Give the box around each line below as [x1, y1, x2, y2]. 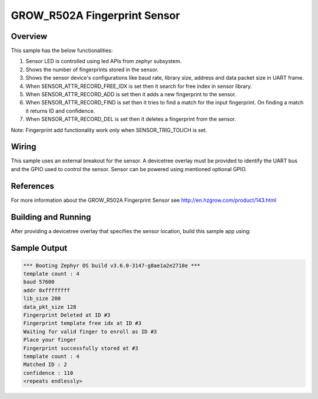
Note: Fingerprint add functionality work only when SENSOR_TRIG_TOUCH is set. [11, 126, 207, 133]
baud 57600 [23, 279, 55, 286]
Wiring [11, 142, 37, 152]
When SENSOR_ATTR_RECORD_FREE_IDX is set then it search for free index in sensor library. [25, 83, 253, 90]
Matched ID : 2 [23, 361, 67, 368]
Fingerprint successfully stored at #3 [23, 345, 138, 351]
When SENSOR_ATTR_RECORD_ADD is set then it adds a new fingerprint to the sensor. [25, 91, 237, 98]
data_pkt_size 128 [23, 303, 77, 310]
